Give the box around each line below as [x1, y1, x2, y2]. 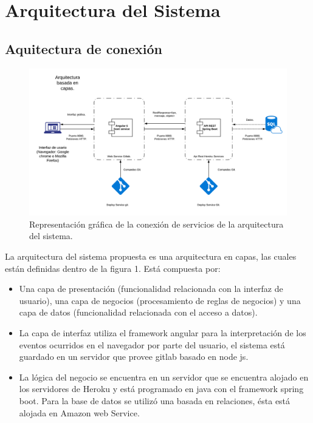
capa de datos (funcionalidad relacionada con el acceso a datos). [19, 306, 258, 319]
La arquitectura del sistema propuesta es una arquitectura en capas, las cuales [5, 250, 297, 262]
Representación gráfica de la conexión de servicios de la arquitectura [29, 217, 284, 230]
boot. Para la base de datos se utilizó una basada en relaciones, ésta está [19, 394, 291, 407]
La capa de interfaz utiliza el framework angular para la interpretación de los [19, 326, 306, 339]
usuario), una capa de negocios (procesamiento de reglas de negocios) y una [19, 294, 301, 306]
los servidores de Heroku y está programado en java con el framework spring [19, 382, 304, 395]
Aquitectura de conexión [5, 39, 162, 58]
